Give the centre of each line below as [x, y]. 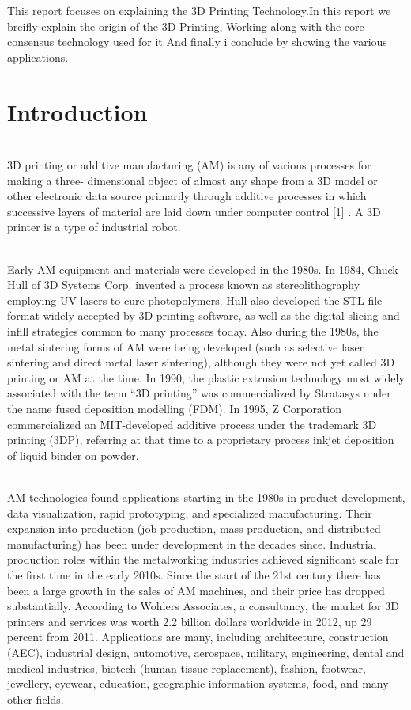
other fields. [36, 699]
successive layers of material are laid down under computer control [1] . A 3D [194, 211]
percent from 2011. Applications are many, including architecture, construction [198, 637]
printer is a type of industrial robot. [94, 227]
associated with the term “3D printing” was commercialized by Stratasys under [199, 393]
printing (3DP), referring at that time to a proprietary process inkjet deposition [201, 440]
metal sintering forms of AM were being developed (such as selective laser [186, 346]
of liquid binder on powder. [73, 455]
